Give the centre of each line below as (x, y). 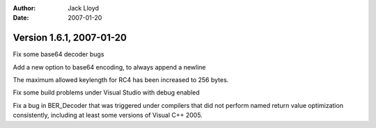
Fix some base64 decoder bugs (58, 54)
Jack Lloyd (84, 8)
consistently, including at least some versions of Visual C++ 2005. (108, 115)
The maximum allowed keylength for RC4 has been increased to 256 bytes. (121, 80)
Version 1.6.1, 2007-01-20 (70, 38)
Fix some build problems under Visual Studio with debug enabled (106, 93)
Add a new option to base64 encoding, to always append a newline (109, 67)
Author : (24, 8)
